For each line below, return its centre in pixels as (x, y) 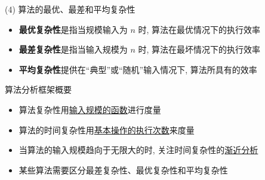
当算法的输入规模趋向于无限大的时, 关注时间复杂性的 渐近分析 (138, 150)
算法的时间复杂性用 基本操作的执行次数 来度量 (107, 129)
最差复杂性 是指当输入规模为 (73, 49)
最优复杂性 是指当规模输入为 (73, 29)
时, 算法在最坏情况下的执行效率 (199, 49)
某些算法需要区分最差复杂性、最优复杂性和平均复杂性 (123, 170)
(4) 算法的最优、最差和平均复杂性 (70, 9)
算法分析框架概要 (38, 89)
